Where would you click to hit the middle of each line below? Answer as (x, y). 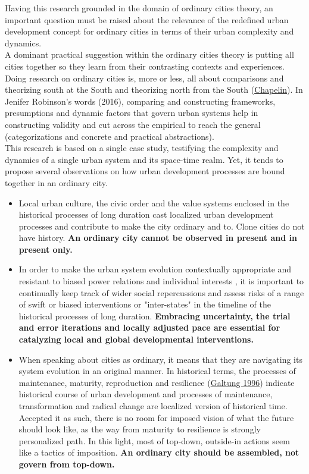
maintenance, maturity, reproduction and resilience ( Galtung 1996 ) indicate (157, 382)
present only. (46, 249)
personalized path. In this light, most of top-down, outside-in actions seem (154, 440)
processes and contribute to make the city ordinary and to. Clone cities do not (162, 226)
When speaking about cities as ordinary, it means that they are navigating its (160, 359)
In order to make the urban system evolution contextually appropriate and (155, 269)
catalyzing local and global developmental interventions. (136, 339)
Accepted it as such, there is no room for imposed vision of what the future (156, 417)
